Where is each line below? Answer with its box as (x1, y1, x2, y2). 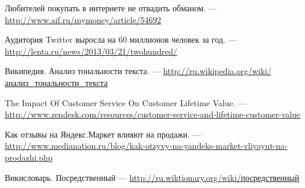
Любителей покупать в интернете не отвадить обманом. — (5, 2, 217, 14)
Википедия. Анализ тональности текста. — (5, 65, 161, 77)
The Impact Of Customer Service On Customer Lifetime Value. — (5, 96, 247, 109)
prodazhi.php (5, 151, 53, 163)
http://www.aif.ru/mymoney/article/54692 (5, 13, 161, 26)
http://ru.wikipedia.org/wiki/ (163, 65, 272, 77)
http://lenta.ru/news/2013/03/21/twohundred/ (5, 44, 177, 57)
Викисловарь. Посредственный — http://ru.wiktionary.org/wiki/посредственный (5, 171, 300, 183)
